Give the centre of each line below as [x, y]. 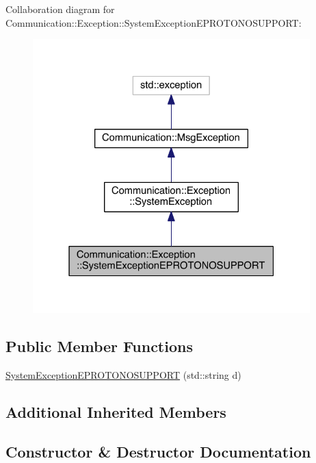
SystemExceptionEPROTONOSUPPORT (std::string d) [123, 374]
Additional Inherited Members [116, 411]
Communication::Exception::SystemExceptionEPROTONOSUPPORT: [154, 22]
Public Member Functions [99, 346]
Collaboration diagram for [60, 9]
